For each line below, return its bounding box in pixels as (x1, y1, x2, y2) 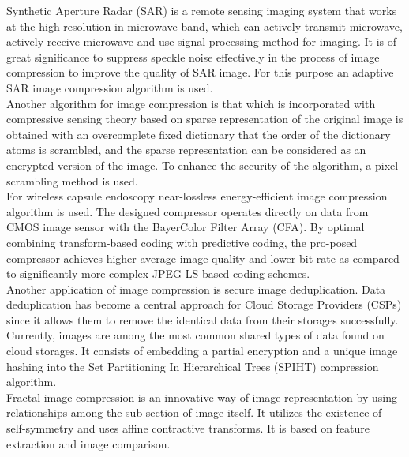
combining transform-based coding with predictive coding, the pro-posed (6, 234, 358, 250)
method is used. (62, 172, 138, 189)
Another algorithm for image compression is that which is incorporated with (6, 95, 376, 111)
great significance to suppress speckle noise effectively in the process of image (6, 48, 380, 65)
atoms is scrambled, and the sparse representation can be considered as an (6, 141, 366, 158)
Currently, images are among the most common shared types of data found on (6, 327, 385, 343)
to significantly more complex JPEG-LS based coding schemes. (6, 265, 310, 282)
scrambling (6, 172, 58, 189)
